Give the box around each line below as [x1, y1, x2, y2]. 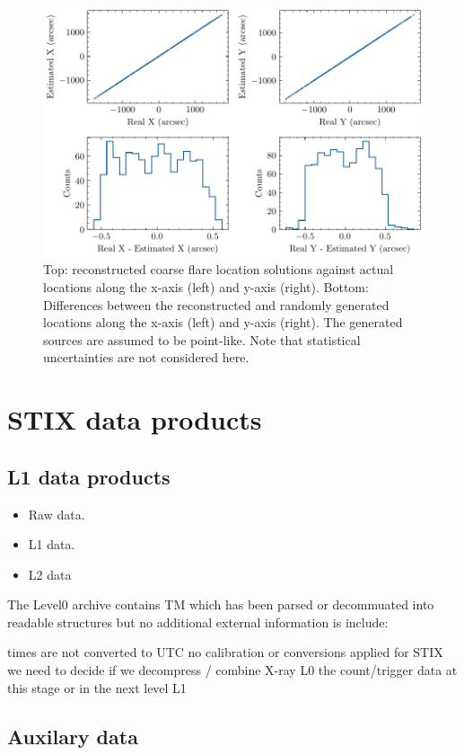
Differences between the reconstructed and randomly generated [43, 295, 390, 314]
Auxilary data [7, 722, 138, 750]
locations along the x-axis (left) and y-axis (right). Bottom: [43, 277, 369, 296]
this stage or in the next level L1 [7, 678, 187, 697]
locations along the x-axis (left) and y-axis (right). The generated [43, 313, 403, 332]
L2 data [28, 564, 72, 583]
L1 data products [7, 462, 171, 490]
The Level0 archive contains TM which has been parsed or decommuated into [7, 595, 434, 614]
